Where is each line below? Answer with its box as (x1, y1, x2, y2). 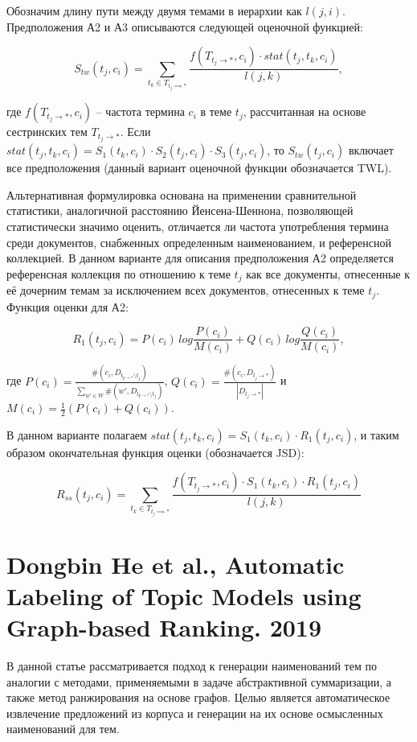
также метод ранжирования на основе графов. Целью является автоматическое (6, 689, 390, 706)
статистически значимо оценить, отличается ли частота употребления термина (6, 218, 389, 235)
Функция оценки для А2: (6, 298, 129, 315)
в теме (200, 103, 232, 120)
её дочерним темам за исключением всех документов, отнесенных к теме (6, 282, 365, 299)
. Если (120, 123, 151, 140)
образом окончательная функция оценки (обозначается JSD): (6, 443, 305, 460)
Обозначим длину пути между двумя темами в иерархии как (6, 2, 302, 19)
